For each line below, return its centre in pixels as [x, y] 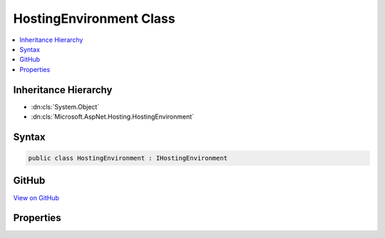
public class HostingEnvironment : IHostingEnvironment [128, 158]
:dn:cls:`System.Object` [65, 107]
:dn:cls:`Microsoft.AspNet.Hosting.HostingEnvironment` [113, 117]
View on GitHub [36, 198]
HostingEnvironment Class [94, 18]
